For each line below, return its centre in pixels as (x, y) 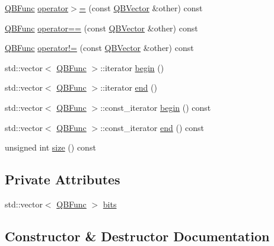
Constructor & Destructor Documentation (137, 236)
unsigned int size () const (50, 147)
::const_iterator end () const (152, 127)
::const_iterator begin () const (156, 107)
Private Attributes (63, 179)
